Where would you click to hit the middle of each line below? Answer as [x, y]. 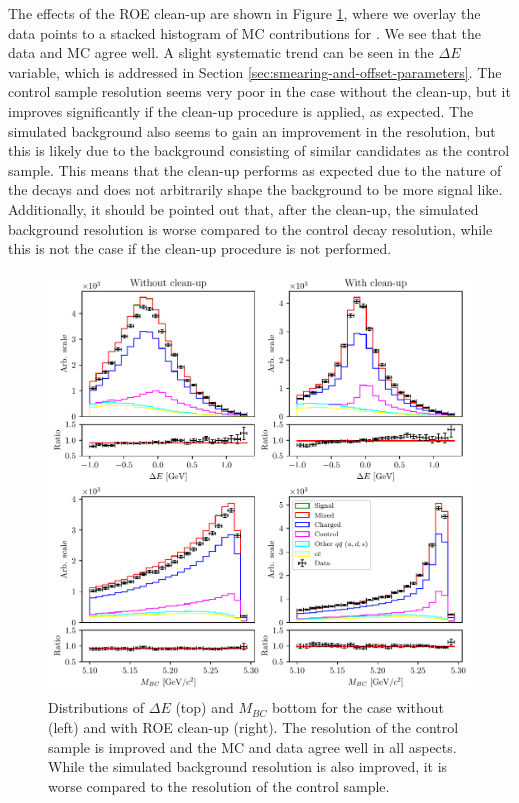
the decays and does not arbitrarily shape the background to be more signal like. [255, 189]
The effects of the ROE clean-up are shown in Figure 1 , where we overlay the [244, 13]
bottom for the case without [357, 707]
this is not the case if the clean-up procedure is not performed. [200, 248]
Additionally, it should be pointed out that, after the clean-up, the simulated [243, 208]
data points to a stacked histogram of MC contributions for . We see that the [244, 32]
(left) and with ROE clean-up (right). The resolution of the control [253, 727]
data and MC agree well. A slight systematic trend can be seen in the [221, 52]
